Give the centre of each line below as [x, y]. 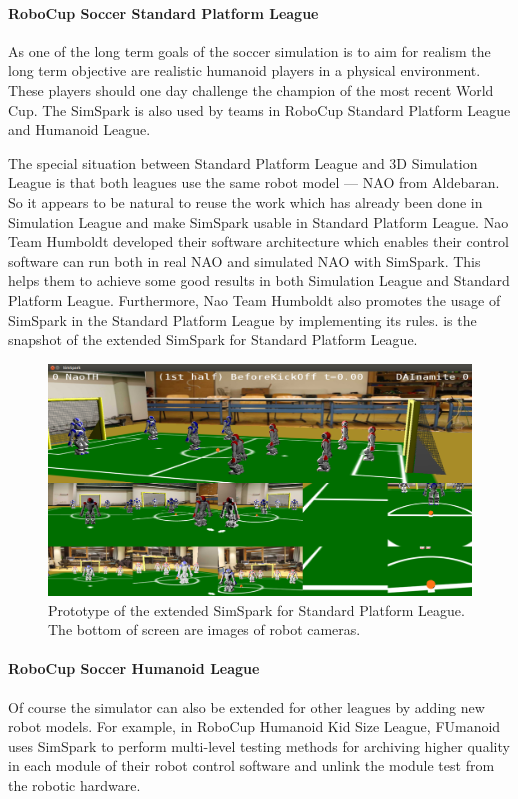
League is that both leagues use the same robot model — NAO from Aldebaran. [254, 182]
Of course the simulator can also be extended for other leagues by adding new [246, 706]
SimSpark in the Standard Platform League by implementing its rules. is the [242, 319]
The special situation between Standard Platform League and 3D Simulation [243, 162]
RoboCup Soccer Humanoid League [134, 668]
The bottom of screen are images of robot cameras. [204, 629]
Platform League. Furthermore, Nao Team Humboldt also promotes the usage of [254, 299]
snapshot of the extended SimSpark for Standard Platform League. [213, 339]
